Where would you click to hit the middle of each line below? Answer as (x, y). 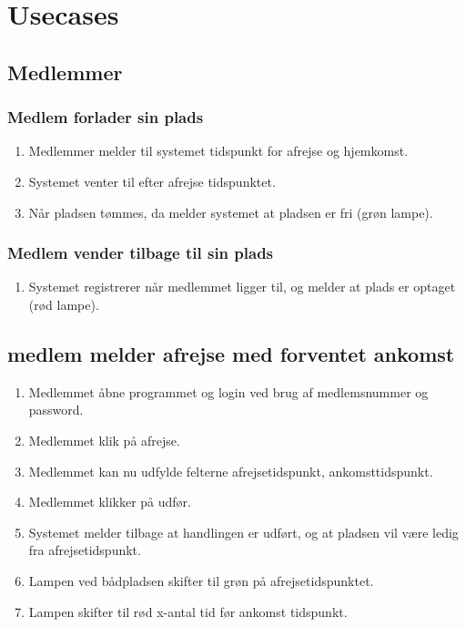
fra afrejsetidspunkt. (85, 550)
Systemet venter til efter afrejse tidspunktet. (152, 181)
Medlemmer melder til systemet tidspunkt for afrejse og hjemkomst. (218, 151)
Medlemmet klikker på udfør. (110, 502)
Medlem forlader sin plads (106, 117)
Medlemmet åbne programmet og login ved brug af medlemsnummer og (228, 391)
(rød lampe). (64, 304)
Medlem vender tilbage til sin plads (141, 253)
